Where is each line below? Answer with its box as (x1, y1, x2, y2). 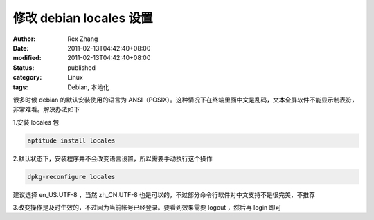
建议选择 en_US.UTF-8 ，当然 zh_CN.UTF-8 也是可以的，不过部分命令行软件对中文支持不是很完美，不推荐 (12, 190, 315, 199)
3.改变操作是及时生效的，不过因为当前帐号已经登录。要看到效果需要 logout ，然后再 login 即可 (12, 203, 282, 211)
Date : (12, 44, 29, 52)
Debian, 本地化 (67, 83, 110, 91)
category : (12, 73, 42, 82)
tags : (12, 83, 28, 91)
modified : (12, 54, 42, 62)
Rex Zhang (67, 35, 98, 43)
